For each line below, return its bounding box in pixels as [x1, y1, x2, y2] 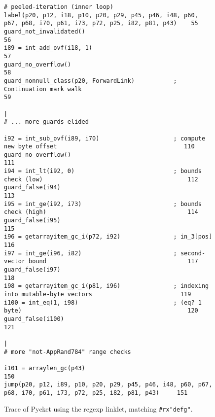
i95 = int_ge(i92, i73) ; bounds [4, 200, 202, 208]
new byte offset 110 [4, 143, 195, 150]
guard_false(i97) [4, 266, 61, 273]
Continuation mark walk [4, 85, 82, 93]
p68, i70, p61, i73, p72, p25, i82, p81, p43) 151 [4, 389, 188, 396]
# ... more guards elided [4, 118, 89, 126]
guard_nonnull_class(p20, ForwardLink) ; [4, 77, 177, 84]
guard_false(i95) [4, 217, 61, 224]
